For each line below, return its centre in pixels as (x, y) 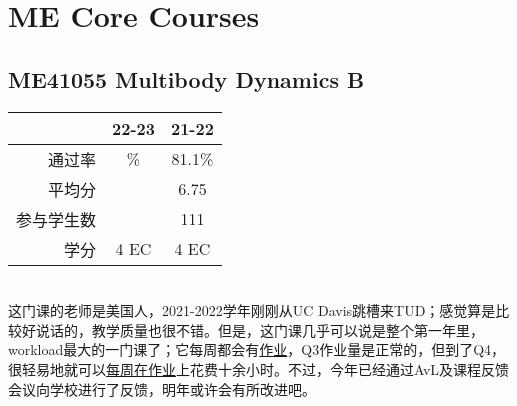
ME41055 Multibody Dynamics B (186, 78)
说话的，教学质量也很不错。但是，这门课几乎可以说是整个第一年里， (259, 329)
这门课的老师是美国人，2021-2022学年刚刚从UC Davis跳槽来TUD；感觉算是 (252, 310)
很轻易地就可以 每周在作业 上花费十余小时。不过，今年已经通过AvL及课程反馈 (259, 368)
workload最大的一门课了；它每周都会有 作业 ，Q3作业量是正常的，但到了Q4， (257, 349)
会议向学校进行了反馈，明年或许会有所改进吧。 (162, 388)
